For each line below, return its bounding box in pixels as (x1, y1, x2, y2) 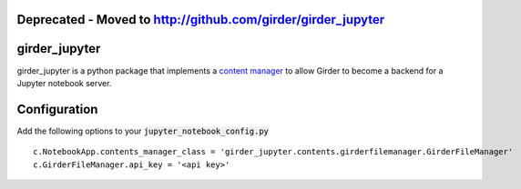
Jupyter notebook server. (16, 77, 112, 88)
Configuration (16, 101, 98, 117)
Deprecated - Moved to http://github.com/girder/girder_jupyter (16, 12, 385, 27)
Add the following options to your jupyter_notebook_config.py (16, 125, 269, 136)
